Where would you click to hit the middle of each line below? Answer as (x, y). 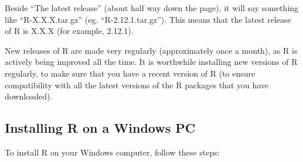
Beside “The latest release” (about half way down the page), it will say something (152, 8)
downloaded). (29, 96)
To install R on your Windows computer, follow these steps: (112, 152)
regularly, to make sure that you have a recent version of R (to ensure (130, 73)
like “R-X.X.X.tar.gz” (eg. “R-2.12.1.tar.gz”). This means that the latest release (148, 19)
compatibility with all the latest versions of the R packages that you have (137, 85)
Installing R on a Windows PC (100, 128)
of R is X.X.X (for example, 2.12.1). (69, 31)
